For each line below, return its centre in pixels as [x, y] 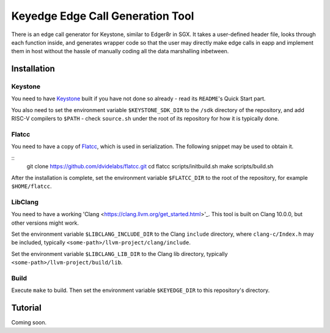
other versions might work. [45, 223]
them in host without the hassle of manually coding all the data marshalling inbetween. [120, 51]
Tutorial [27, 308]
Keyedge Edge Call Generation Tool [103, 16]
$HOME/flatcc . [31, 186]
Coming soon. [29, 323]
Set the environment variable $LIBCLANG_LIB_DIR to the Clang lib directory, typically [120, 253]
